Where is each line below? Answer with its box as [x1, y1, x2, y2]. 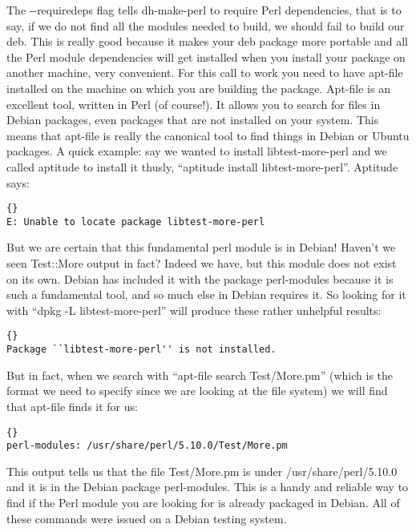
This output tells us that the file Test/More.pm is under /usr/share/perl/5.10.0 [6, 462, 398, 479]
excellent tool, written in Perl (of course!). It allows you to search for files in [6, 95, 381, 112]
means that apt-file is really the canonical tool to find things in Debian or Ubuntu [6, 127, 410, 143]
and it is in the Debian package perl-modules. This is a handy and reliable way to [6, 478, 409, 495]
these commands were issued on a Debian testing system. [6, 510, 287, 526]
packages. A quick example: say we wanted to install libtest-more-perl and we [6, 143, 387, 159]
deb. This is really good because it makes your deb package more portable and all [6, 33, 408, 50]
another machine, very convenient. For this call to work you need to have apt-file [6, 64, 403, 81]
